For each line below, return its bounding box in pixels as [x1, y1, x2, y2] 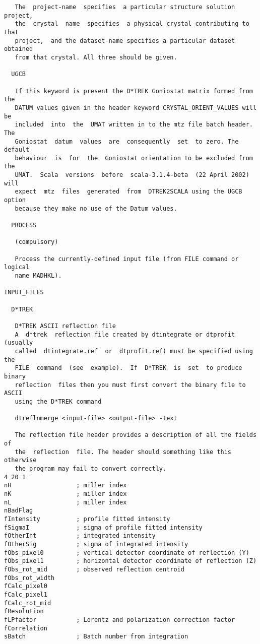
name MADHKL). [15, 272, 62, 279]
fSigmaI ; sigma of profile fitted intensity [4, 524, 203, 531]
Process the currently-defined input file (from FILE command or [15, 255, 239, 263]
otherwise [4, 457, 37, 464]
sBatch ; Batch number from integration [4, 633, 188, 640]
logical [4, 264, 30, 271]
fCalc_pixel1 [4, 591, 47, 598]
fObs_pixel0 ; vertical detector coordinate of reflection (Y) [4, 549, 249, 556]
